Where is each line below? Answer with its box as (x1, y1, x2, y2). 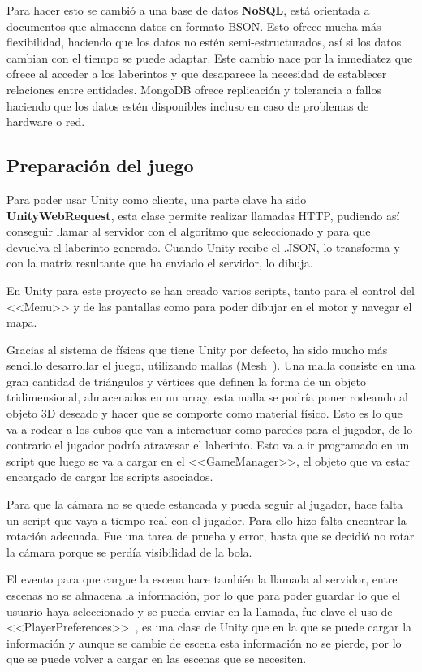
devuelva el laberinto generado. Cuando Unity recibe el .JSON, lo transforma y (6, 238, 400, 255)
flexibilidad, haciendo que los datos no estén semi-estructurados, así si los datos (6, 33, 402, 50)
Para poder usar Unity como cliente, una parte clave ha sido (6, 190, 307, 207)
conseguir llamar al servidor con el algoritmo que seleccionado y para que (6, 223, 371, 240)
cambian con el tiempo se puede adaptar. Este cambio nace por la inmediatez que (6, 49, 413, 66)
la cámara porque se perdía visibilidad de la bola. (6, 543, 252, 560)
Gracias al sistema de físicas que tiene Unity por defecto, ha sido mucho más (6, 340, 388, 358)
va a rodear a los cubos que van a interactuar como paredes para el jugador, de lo (6, 420, 413, 437)
